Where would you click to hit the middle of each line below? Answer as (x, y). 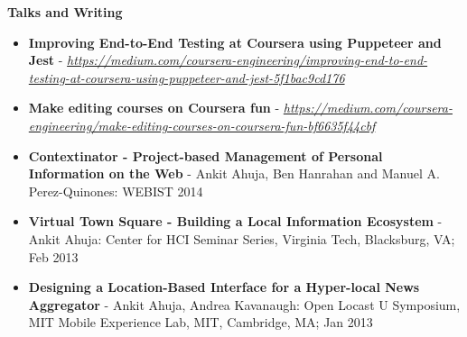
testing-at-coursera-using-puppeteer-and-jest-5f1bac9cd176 (187, 77)
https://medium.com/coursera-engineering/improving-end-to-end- (248, 60)
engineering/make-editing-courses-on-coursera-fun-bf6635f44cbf (202, 125)
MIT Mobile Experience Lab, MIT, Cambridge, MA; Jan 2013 (201, 322)
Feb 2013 (53, 256)
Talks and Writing (65, 12)
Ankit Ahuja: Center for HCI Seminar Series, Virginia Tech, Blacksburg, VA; (242, 238)
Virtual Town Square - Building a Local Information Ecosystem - (235, 221)
